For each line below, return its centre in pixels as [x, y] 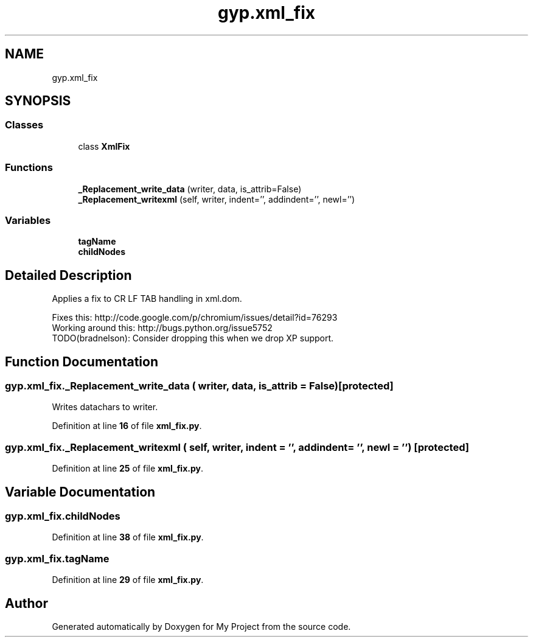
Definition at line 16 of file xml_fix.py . [127, 426]
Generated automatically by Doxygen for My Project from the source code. [201, 626]
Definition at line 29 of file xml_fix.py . [128, 580]
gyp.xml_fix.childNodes [63, 516]
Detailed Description [68, 275]
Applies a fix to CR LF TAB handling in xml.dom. [147, 299]
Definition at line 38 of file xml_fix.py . [128, 537]
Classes [24, 125]
